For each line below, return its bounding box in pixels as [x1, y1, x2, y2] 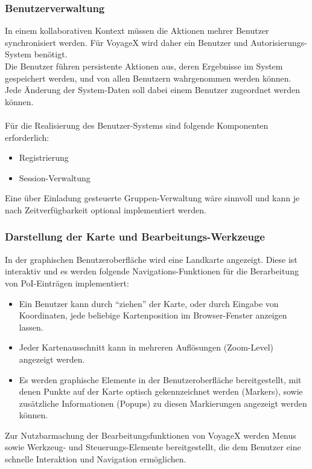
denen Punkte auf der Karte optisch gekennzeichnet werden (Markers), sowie [19, 385, 303, 398]
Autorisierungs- [250, 36, 307, 48]
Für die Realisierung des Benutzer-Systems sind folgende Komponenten [5, 118, 269, 131]
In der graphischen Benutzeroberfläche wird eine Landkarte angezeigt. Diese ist [5, 253, 298, 265]
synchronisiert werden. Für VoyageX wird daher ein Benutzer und [5, 36, 248, 48]
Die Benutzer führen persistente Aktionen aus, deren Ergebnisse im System [5, 60, 283, 72]
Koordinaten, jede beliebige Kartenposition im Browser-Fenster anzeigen [19, 309, 287, 322]
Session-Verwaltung [19, 171, 91, 184]
